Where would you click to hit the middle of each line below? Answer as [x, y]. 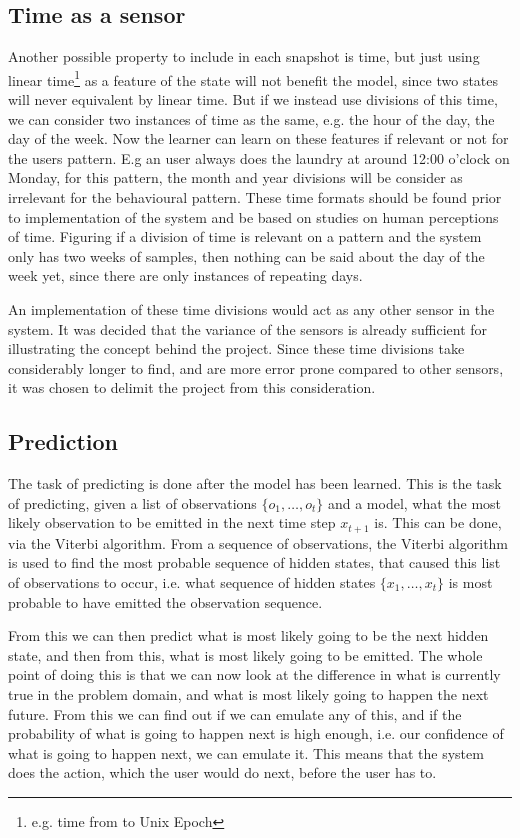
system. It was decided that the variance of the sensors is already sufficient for [248, 328]
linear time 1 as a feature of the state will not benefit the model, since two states [253, 78]
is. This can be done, [438, 522]
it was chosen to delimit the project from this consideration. [192, 387]
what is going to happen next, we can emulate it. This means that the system [246, 752]
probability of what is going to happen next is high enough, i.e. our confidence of [256, 733]
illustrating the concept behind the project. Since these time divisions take [236, 348]
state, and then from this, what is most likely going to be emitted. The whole [245, 654]
